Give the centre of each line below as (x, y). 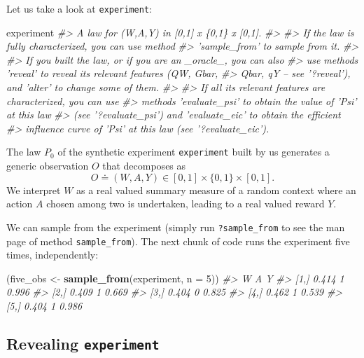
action (20, 204)
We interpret (34, 190)
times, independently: (52, 255)
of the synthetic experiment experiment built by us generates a (194, 152)
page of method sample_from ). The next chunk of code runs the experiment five (178, 241)
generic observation (48, 166)
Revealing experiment (83, 343)
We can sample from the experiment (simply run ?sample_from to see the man (176, 227)
